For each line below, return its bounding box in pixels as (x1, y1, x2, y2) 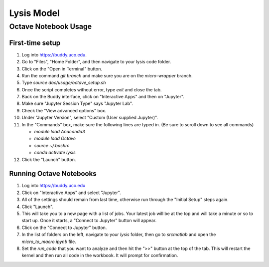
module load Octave (34, 135, 76, 142)
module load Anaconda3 (34, 129, 85, 135)
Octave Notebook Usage (9, 22, 92, 31)
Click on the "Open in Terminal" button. (21, 65, 102, 72)
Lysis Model (9, 7, 60, 18)
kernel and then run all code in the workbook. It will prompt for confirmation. (21, 253, 178, 259)
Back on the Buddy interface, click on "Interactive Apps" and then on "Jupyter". (21, 94, 184, 100)
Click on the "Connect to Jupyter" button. (21, 225, 107, 231)
